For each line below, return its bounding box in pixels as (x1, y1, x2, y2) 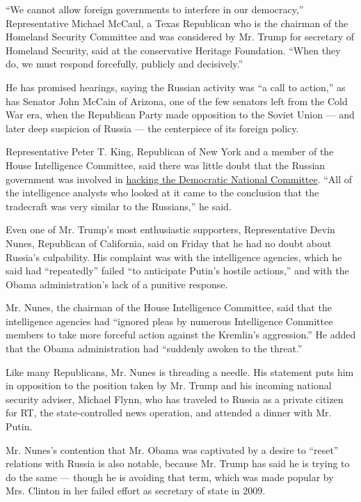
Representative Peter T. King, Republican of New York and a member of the (6, 144, 334, 159)
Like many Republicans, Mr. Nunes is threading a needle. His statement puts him (6, 364, 354, 379)
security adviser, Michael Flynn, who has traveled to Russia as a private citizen (6, 391, 344, 406)
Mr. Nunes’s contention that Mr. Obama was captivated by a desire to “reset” (6, 442, 339, 457)
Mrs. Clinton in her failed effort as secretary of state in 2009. (6, 483, 266, 498)
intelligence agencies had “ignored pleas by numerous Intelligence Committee (6, 313, 333, 328)
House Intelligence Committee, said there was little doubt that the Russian (6, 157, 326, 172)
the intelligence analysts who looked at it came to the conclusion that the (6, 185, 319, 200)
